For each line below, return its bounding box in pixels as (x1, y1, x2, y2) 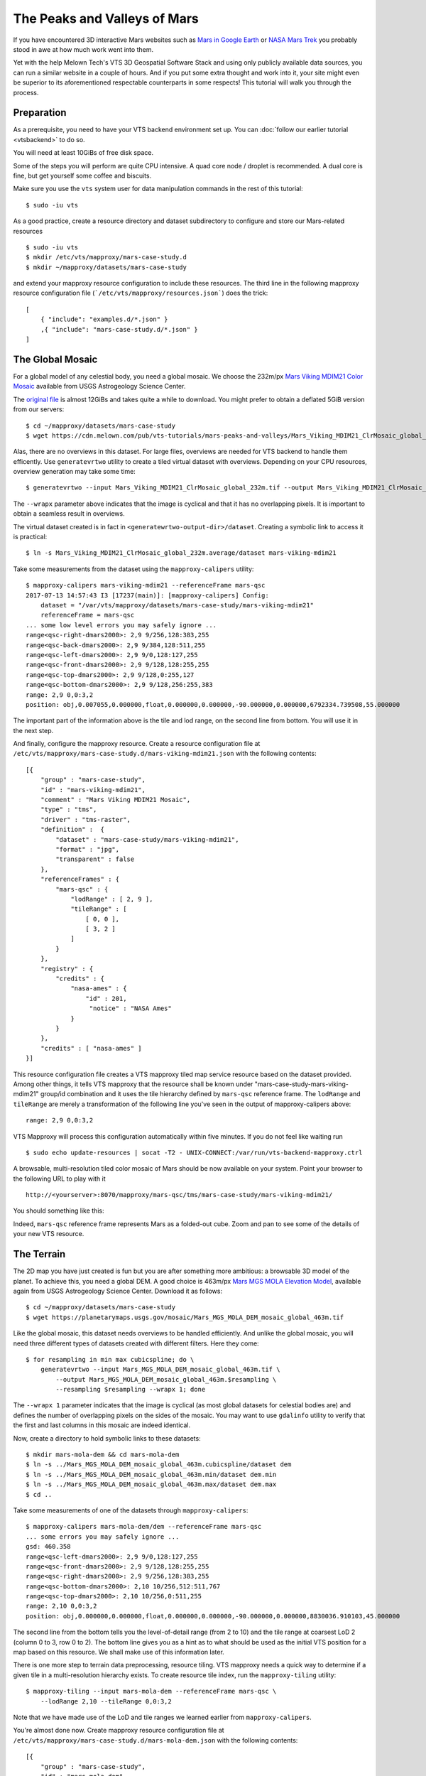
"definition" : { (40, 825, 105, 834)
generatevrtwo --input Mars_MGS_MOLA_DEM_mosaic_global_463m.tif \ (40, 1365, 280, 1374)
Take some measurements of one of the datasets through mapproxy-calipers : (13, 1506, 248, 1515)
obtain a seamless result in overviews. (13, 509, 125, 518)
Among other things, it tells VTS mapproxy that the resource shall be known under (13, 1080, 253, 1088)
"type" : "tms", (40, 806, 97, 813)
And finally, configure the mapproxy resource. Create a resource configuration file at (13, 740, 261, 748)
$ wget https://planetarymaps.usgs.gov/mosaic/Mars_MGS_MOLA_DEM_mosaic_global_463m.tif (26, 1313, 344, 1321)
